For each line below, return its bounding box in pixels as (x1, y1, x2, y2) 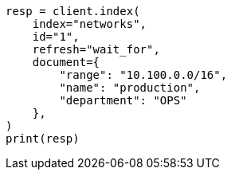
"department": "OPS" (59, 94, 187, 107)
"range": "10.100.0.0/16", (59, 68, 228, 81)
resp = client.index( (6, 5, 140, 18)
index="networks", (32, 18, 147, 30)
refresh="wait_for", (32, 43, 160, 56)
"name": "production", (59, 81, 201, 94)
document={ (32, 56, 100, 68)
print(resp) (6, 132, 80, 145)
